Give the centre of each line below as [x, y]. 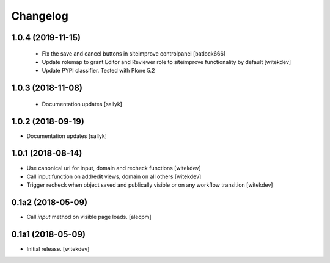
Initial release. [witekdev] [58, 249]
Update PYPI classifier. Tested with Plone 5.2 [98, 71]
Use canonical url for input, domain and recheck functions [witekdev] [114, 168]
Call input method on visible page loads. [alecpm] [89, 217]
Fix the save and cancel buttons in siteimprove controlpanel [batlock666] [134, 53]
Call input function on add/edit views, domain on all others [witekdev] [114, 176]
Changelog [40, 16]
